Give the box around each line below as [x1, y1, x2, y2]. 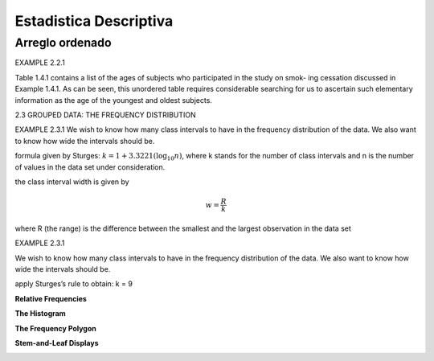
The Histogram [14, 309, 66, 318]
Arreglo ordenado [14, 35, 112, 50]
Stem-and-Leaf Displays [14, 338, 99, 348]
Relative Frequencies [14, 293, 88, 303]
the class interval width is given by [14, 177, 129, 187]
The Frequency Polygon [14, 323, 96, 333]
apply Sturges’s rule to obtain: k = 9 [14, 279, 133, 289]
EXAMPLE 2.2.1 [14, 58, 66, 68]
